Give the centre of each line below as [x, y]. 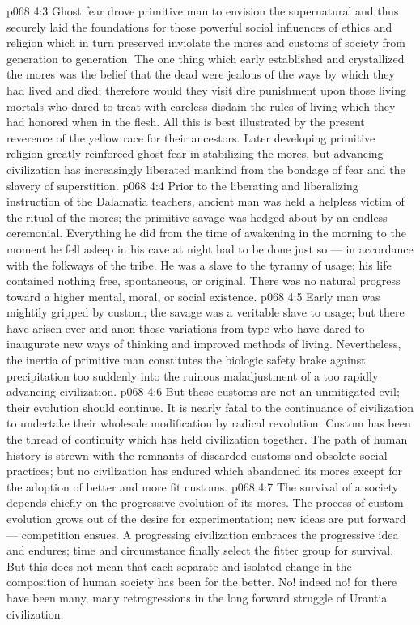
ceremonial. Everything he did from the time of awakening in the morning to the [206, 233]
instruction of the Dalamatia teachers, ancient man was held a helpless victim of [206, 201]
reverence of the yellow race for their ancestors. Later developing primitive [191, 137]
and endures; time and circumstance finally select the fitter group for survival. [200, 550]
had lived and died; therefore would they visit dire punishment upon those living [206, 89]
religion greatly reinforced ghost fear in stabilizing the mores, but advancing [195, 153]
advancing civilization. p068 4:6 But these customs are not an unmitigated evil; [203, 391]
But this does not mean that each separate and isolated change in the [179, 565]
